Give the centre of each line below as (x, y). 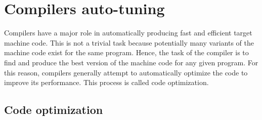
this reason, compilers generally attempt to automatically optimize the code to (126, 72)
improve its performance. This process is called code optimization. (106, 82)
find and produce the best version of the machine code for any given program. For (131, 62)
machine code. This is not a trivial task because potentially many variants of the (129, 42)
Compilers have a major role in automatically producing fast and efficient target (128, 33)
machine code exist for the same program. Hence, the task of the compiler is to (126, 52)
